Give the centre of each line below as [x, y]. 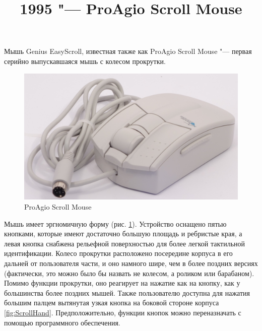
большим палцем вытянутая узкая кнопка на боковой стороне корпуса [112, 303]
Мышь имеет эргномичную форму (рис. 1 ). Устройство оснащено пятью [115, 223]
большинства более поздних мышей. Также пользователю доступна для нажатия [127, 292]
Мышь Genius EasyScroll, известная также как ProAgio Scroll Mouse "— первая [128, 51]
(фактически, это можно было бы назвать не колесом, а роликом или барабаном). [129, 273]
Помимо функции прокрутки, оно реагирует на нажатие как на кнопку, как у [122, 283]
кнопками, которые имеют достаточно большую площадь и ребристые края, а [123, 234]
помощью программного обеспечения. [62, 322]
